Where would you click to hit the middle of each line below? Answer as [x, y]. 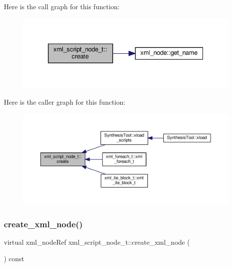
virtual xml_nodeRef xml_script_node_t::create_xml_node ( [97, 242]
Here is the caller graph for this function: [65, 102]
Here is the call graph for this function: [62, 6]
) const [14, 258]
